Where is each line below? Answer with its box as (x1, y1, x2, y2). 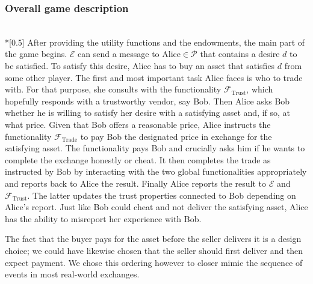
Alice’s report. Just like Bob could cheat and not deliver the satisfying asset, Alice (5, 201, 308, 213)
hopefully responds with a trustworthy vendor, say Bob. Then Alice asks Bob (5, 94, 290, 107)
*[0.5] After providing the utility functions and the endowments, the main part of (5, 35, 305, 48)
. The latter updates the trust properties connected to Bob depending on (27, 189, 296, 201)
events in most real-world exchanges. (5, 268, 140, 280)
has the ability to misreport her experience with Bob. (5, 212, 202, 225)
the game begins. (5, 47, 67, 60)
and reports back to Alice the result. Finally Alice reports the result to (5, 177, 266, 189)
